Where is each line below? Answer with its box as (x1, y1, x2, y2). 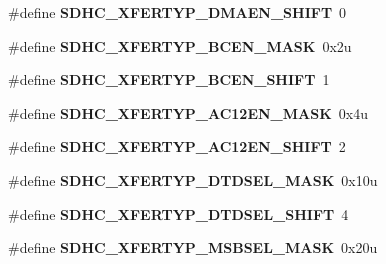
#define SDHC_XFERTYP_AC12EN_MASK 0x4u (8, 102, 368, 123)
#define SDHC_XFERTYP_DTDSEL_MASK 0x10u (8, 169, 378, 190)
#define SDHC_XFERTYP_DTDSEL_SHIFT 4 (8, 203, 349, 224)
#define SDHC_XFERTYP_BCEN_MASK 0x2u (8, 35, 352, 56)
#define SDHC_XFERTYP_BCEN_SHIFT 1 (8, 69, 330, 90)
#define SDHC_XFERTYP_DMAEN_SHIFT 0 (8, 2, 347, 22)
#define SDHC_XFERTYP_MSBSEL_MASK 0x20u (8, 237, 378, 258)
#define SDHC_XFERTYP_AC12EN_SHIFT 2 (8, 136, 346, 157)
